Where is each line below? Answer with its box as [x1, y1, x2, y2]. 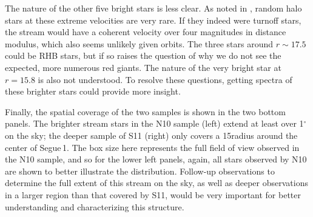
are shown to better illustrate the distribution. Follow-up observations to [5, 164, 275, 177]
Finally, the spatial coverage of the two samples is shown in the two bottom [5, 105, 286, 118]
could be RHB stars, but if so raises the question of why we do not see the [5, 49, 281, 62]
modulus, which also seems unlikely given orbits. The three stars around [5, 37, 274, 50]
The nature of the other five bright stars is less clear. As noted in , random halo [5, 2, 302, 14]
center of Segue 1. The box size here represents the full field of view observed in [5, 141, 300, 153]
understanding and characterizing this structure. [5, 200, 184, 213]
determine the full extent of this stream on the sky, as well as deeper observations [5, 176, 308, 189]
